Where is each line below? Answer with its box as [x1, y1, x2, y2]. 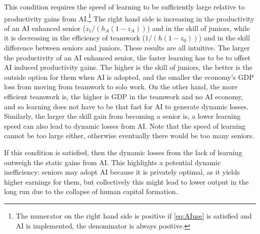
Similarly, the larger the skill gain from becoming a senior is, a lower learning [4, 111, 241, 121]
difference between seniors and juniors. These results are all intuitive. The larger [4, 42, 250, 53]
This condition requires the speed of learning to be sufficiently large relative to [4, 1, 245, 11]
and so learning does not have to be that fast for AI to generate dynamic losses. [4, 101, 248, 111]
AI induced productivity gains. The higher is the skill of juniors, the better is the [4, 62, 252, 72]
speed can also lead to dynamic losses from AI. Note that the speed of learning [4, 120, 245, 131]
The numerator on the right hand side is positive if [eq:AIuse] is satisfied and [15, 210, 252, 221]
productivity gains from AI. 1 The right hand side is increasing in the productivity [4, 11, 254, 23]
